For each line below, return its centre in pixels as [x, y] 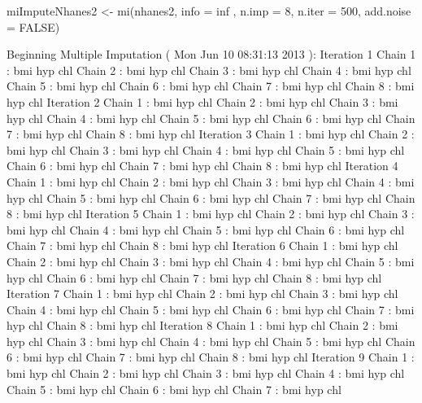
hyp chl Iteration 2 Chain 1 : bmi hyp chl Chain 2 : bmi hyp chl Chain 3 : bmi [202, 101]
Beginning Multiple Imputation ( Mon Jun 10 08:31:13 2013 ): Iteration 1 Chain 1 [211, 54]
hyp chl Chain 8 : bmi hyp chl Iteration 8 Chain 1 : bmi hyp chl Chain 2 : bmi [202, 325]
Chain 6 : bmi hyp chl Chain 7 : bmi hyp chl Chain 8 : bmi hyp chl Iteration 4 [202, 166]
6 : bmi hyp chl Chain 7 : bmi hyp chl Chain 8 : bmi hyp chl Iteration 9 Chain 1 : [211, 357]
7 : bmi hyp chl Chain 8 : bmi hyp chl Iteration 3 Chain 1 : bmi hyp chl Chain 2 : [211, 134]
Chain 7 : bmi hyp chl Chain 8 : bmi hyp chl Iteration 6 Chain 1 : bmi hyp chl [202, 245]
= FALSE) [33, 26]
